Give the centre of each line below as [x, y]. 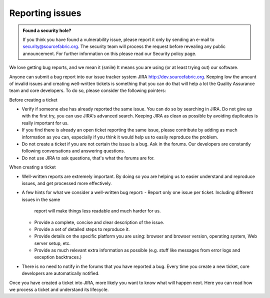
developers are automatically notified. [61, 273]
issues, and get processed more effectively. [67, 183]
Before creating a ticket [33, 99]
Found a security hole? [47, 30]
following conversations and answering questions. [73, 151]
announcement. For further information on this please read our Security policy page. [110, 53]
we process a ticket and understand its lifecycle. [59, 289]
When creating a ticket [32, 167]
